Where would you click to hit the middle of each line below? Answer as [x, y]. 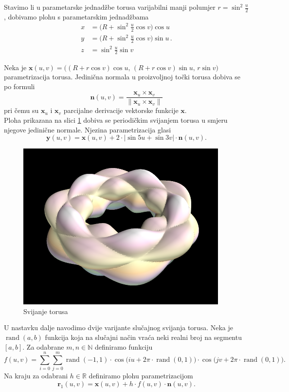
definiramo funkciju [124, 346]
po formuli [19, 86]
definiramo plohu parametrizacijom [141, 376]
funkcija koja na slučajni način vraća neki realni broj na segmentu [143, 337]
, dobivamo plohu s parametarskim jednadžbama [76, 16]
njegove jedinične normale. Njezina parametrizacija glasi [88, 129]
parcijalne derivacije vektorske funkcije [121, 110]
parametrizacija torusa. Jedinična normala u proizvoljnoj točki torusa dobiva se [122, 77]
